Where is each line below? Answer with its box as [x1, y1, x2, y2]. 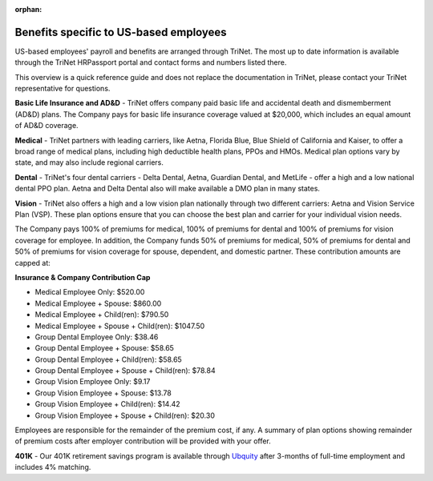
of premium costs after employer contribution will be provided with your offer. [14, 436, 272, 446]
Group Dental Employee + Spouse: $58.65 [34, 343, 174, 353]
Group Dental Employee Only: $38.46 [34, 332, 159, 342]
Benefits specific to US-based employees [14, 25, 228, 39]
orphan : [14, 5, 42, 14]
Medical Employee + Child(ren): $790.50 [34, 310, 169, 319]
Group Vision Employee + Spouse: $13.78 [34, 388, 172, 398]
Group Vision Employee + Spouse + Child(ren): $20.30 [34, 411, 216, 420]
